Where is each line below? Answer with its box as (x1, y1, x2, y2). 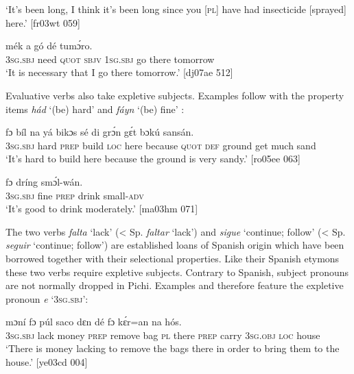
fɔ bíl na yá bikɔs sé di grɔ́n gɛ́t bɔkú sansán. (5, 125, 194, 139)
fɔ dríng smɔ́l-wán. (5, 174, 83, 188)
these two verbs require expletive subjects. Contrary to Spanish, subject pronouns (5, 264, 349, 279)
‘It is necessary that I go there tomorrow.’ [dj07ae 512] (5, 65, 233, 79)
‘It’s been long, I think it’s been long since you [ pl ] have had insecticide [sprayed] (5, 2, 346, 16)
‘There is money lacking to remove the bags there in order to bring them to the (5, 341, 340, 356)
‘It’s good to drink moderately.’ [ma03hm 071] (5, 201, 198, 216)
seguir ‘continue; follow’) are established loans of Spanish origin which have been (5, 238, 344, 252)
